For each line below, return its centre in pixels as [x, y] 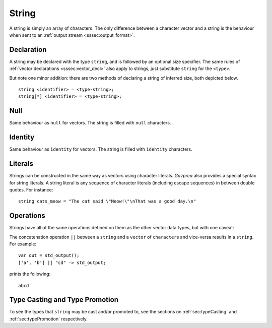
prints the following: [30, 274]
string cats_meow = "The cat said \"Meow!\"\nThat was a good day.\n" [107, 201]
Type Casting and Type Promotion [64, 300]
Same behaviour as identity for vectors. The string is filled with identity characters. [101, 149]
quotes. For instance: [31, 189]
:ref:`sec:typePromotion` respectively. [48, 319]
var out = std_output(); [49, 255]
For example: [23, 244]
